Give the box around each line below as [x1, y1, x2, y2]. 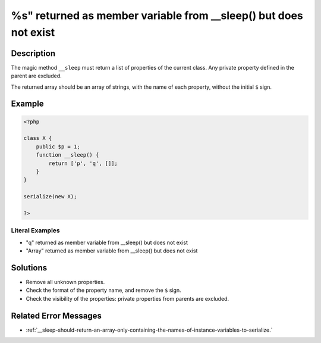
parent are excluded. [11, 72, 62, 80]
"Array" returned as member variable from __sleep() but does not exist [26, 247, 198, 254]
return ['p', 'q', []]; [48, 160, 118, 167]
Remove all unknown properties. [26, 278, 105, 285]
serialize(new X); [23, 194, 77, 200]
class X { [23, 135, 52, 142]
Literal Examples [11, 226, 60, 235]
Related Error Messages [11, 310, 102, 321]
